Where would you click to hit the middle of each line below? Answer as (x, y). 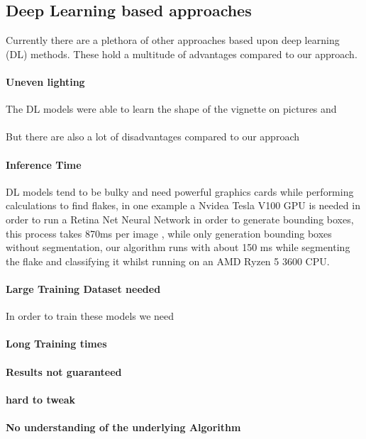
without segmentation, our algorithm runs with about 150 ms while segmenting (178, 247)
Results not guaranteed (64, 371)
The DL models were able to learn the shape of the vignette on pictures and (171, 109)
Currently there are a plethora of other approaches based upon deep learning (173, 40)
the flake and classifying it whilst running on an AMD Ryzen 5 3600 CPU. (168, 261)
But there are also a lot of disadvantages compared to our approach (152, 137)
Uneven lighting (45, 81)
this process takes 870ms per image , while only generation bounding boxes (169, 233)
